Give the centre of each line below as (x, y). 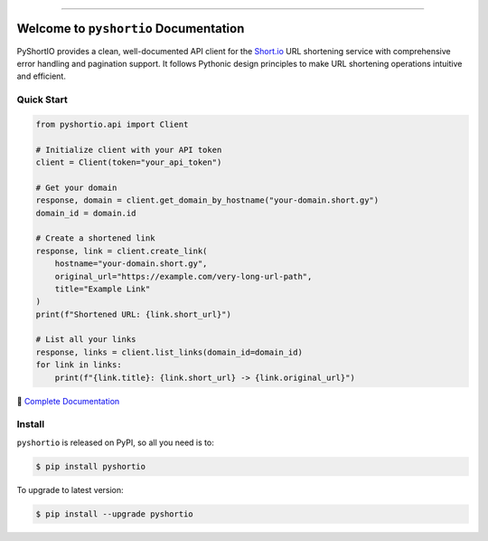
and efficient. (42, 76)
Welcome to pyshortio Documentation (131, 28)
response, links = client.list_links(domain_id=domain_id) (169, 352)
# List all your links (86, 340)
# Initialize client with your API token (129, 150)
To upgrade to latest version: (70, 489)
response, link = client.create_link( (122, 251)
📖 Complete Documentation (68, 401)
